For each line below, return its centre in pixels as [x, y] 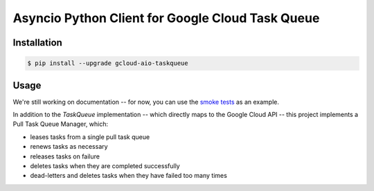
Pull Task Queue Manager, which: [61, 124]
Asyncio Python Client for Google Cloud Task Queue [166, 18]
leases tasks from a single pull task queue [90, 137]
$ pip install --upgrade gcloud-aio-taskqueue [108, 63]
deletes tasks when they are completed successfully [105, 166]
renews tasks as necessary [69, 147]
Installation [37, 43]
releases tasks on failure [65, 156]
